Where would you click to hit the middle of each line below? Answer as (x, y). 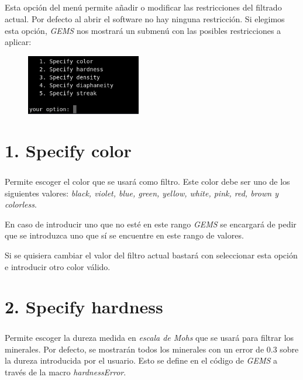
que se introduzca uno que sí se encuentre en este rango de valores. (124, 235)
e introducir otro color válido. (58, 266)
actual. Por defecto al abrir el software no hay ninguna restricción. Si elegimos (145, 18)
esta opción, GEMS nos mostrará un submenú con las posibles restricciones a (143, 30)
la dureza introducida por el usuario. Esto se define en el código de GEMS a (141, 360)
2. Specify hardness (84, 307)
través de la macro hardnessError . (66, 372)
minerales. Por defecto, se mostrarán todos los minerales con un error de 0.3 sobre (152, 349)
